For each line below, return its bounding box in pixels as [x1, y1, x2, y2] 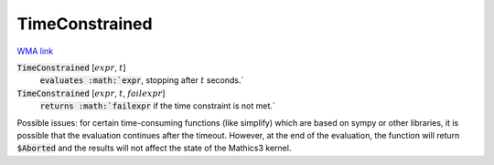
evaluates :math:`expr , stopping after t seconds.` [39, 75, 244, 86]
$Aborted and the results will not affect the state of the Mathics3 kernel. [16, 142, 292, 154]
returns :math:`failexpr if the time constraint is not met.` [39, 100, 276, 111]
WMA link [16, 46, 54, 57]
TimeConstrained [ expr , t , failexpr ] [16, 88, 166, 98]
